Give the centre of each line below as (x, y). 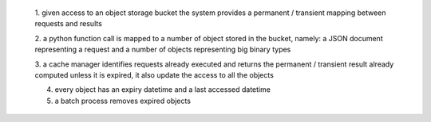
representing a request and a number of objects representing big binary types (163, 50)
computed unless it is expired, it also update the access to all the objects (154, 74)
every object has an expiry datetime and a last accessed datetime (163, 90)
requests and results (69, 24)
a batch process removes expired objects (123, 101)
